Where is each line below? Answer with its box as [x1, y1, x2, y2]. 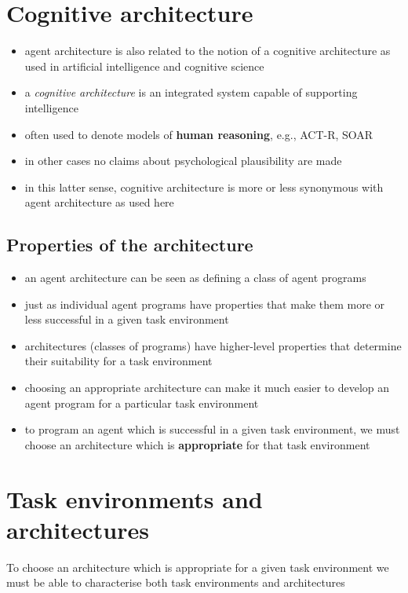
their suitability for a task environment [24, 353, 213, 369]
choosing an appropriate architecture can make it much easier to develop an [24, 379, 390, 396]
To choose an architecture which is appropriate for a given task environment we [6, 558, 389, 575]
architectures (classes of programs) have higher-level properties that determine [24, 337, 402, 353]
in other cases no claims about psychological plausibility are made [24, 152, 342, 169]
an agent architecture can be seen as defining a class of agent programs [24, 269, 366, 286]
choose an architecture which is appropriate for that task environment [24, 436, 370, 452]
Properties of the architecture [6, 232, 253, 257]
